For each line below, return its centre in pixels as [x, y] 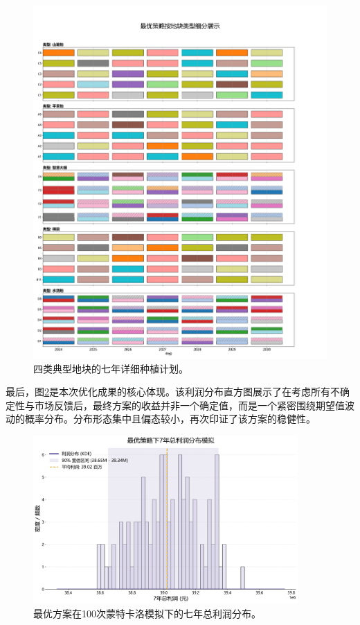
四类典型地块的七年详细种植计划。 [111, 368]
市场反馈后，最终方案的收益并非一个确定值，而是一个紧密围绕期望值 [189, 405]
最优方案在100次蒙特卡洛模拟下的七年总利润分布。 [147, 613]
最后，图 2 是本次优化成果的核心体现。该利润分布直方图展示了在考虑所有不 [173, 392]
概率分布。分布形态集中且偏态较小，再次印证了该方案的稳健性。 [170, 419]
